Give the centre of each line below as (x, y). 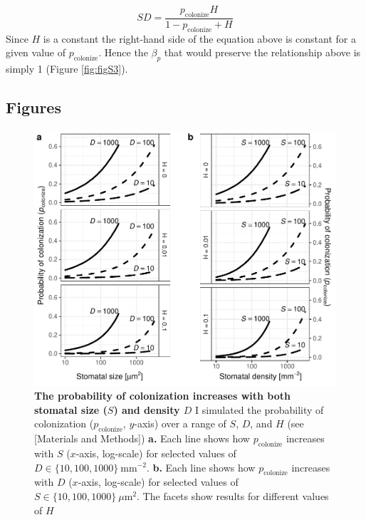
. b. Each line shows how (201, 467)
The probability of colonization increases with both (162, 396)
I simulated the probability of (260, 409)
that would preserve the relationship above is (262, 52)
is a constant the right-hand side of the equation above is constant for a (199, 38)
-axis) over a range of (180, 423)
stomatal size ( (71, 409)
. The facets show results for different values (233, 495)
